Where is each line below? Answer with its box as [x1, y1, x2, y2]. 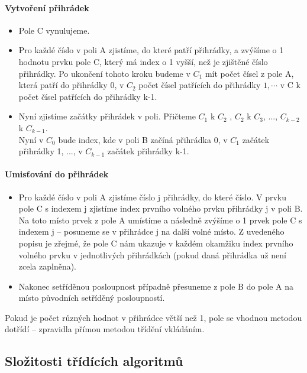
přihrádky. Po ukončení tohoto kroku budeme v [18, 67, 190, 79]
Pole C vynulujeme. [18, 24, 90, 36]
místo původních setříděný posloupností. [18, 291, 165, 304]
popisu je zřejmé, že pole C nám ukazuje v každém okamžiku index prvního [18, 236, 293, 249]
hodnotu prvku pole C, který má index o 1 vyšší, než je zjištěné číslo [18, 55, 268, 67]
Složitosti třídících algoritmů [5, 352, 183, 370]
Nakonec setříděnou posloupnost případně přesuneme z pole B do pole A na [18, 280, 293, 292]
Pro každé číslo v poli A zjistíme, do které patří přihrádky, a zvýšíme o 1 [18, 44, 284, 56]
